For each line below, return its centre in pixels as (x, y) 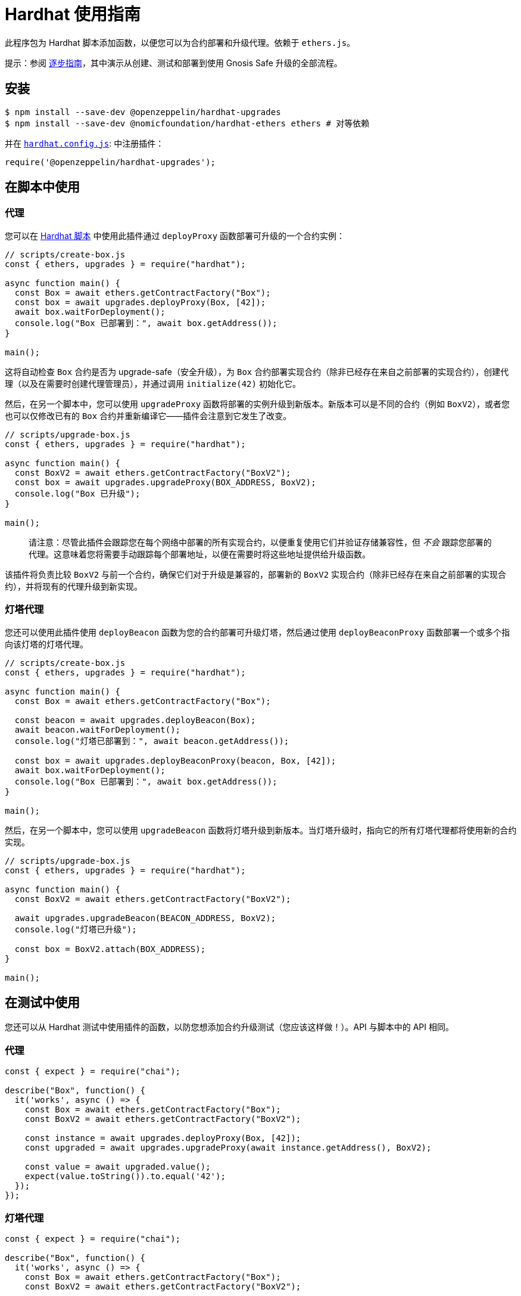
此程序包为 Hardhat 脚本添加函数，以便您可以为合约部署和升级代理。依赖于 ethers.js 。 (180, 42)
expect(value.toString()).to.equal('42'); (125, 1176)
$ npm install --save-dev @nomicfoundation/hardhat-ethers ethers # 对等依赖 (187, 123)
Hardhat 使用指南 (73, 14)
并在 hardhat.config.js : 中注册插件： (85, 143)
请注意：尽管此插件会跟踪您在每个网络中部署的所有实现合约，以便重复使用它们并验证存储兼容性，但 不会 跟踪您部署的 (260, 542)
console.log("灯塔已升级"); (76, 929)
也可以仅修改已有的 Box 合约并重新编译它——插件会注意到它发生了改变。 (148, 416)
